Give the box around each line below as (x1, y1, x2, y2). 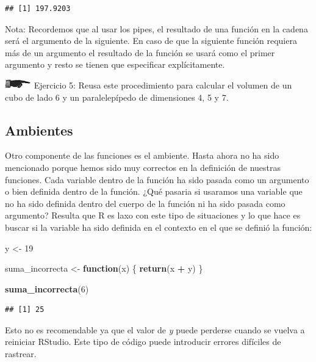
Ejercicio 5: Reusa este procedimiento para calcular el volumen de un (34, 78, 292, 91)
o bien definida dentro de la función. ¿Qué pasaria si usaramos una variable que (5, 185, 303, 198)
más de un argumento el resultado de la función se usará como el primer (5, 46, 275, 59)
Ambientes (5, 120, 73, 139)
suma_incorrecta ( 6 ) (5, 282, 89, 295)
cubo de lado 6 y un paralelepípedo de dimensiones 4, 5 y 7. (5, 90, 229, 103)
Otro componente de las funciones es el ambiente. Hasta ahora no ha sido (5, 149, 279, 162)
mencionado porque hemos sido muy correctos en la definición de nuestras (5, 161, 281, 173)
